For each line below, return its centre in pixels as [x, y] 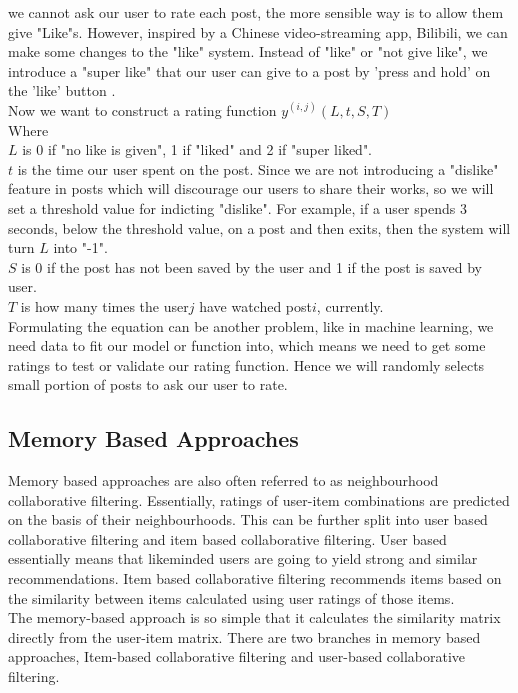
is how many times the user [104, 305]
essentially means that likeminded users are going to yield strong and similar [243, 558]
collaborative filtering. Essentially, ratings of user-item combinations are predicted [259, 499]
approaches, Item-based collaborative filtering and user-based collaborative [237, 656]
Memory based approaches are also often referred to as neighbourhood [223, 480]
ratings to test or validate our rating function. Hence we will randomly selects [246, 364]
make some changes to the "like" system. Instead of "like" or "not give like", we [248, 51]
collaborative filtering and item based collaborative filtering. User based [227, 538]
